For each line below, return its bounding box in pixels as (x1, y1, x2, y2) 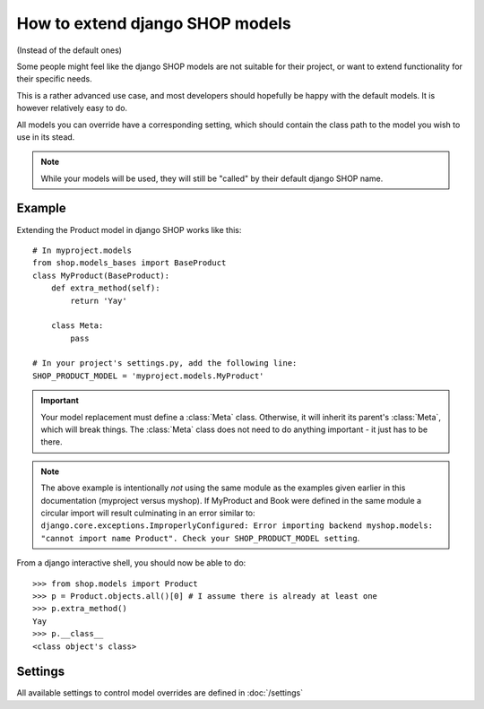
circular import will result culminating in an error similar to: (40, 507, 255, 518)
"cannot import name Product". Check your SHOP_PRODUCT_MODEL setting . (40, 532, 360, 543)
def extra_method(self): (50, 283, 160, 293)
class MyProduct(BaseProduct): (32, 270, 170, 281)
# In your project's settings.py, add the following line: (32, 359, 298, 368)
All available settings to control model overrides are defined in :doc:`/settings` (16, 687, 304, 698)
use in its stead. (16, 131, 75, 143)
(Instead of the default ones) (16, 45, 123, 56)
